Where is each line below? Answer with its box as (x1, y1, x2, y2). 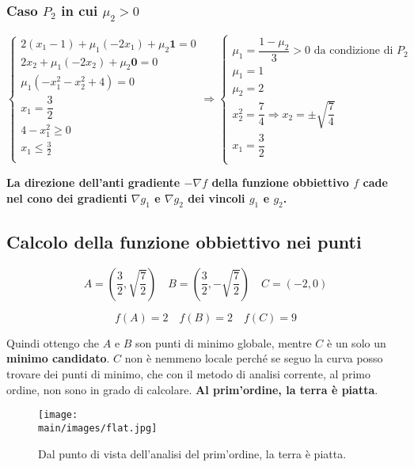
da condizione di (313, 45, 393, 57)
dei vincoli (188, 189, 245, 206)
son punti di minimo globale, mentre (135, 334, 312, 351)
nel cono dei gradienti (6, 189, 127, 206)
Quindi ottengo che (6, 334, 100, 351)
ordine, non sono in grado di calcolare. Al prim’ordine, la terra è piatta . (6, 381, 378, 397)
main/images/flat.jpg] (38, 422, 158, 434)
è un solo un (327, 334, 386, 351)
